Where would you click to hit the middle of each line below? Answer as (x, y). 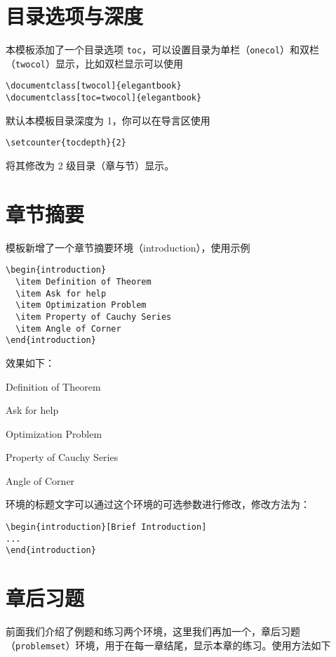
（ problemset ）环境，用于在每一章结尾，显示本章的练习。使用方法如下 (168, 645)
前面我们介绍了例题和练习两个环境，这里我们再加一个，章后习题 (153, 631)
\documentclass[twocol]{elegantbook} (94, 86)
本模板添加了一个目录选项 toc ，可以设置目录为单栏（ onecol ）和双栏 (163, 50)
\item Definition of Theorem (83, 281)
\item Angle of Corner (68, 328)
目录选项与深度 (75, 16)
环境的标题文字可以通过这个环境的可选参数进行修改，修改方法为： (158, 504)
